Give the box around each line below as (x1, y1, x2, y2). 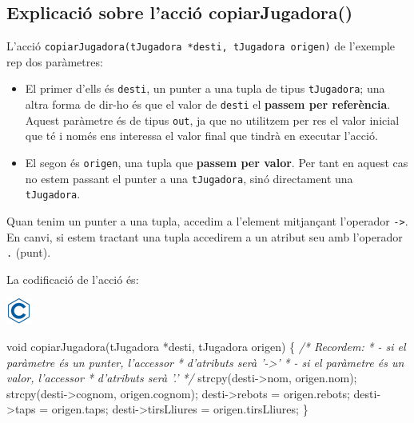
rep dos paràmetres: (6, 53, 103, 70)
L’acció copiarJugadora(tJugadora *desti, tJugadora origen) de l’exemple (6, 38, 396, 54)
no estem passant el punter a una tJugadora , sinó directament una (25, 170, 353, 186)
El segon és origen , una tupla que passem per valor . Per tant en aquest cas (25, 154, 408, 171)
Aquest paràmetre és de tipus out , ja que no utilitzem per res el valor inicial (25, 111, 400, 128)
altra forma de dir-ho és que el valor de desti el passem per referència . (25, 96, 391, 113)
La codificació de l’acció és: (6, 270, 139, 287)
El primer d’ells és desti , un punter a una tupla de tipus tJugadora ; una (25, 80, 385, 97)
